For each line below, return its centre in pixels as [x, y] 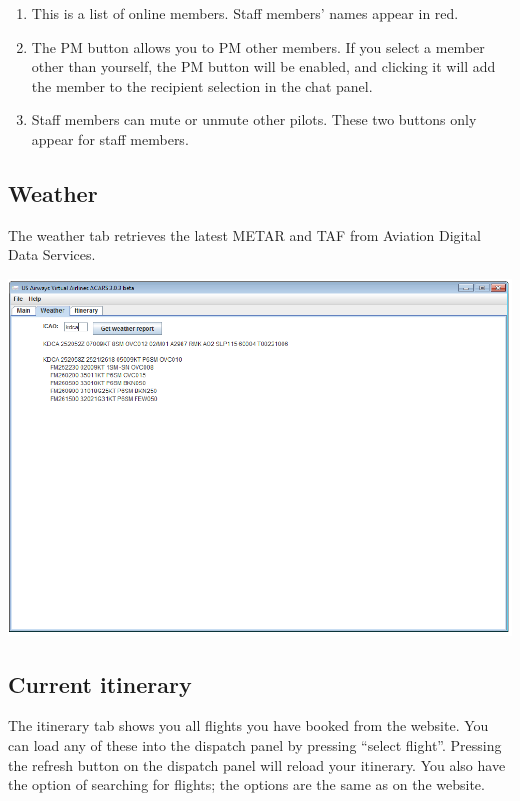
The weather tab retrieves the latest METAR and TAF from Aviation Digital [244, 234]
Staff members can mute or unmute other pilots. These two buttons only [254, 119]
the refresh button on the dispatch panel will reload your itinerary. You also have [257, 764]
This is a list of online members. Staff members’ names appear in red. [245, 13]
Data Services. [52, 254]
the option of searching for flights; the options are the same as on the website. [246, 784]
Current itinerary [100, 683]
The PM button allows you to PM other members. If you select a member [258, 46]
